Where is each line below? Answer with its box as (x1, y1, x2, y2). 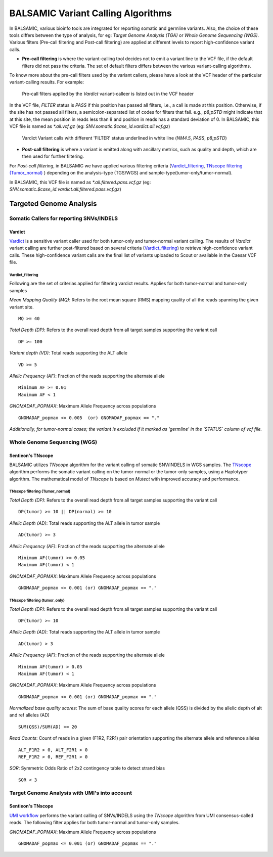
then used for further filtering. (22, 153, 84, 159)
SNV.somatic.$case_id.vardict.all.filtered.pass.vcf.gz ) (9, 186, 121, 192)
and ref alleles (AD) (9, 712, 50, 718)
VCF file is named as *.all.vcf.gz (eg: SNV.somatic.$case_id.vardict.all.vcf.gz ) (9, 123, 170, 129)
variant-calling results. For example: (9, 79, 84, 85)
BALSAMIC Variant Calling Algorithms (9, 8, 172, 19)
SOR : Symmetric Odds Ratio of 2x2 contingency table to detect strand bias (9, 765, 165, 771)
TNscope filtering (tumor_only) (9, 598, 65, 603)
